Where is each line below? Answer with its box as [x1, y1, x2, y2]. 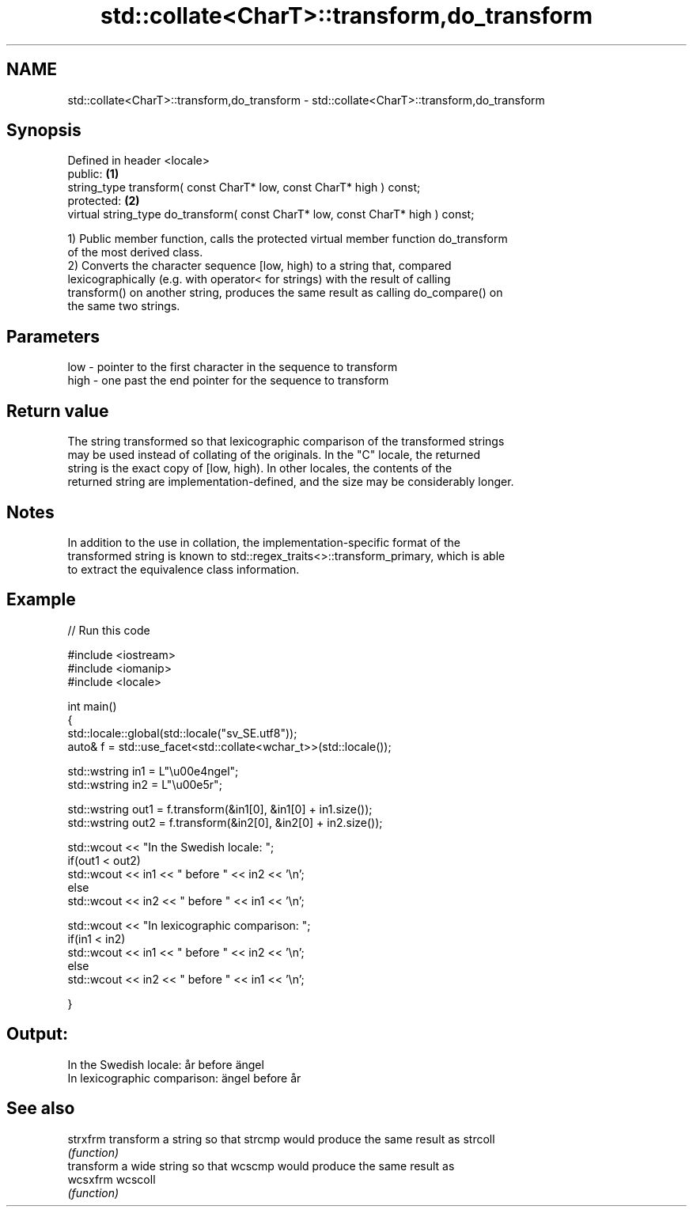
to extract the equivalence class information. [67, 562, 300, 576]
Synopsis [6, 120, 81, 141]
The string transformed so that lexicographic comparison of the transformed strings [67, 434, 505, 449]
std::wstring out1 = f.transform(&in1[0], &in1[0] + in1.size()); [67, 802, 373, 816]
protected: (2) [67, 194, 140, 208]
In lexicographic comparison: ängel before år [67, 1071, 301, 1085]
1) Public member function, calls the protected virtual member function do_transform [67, 232, 508, 246]
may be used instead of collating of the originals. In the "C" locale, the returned [67, 448, 481, 462]
